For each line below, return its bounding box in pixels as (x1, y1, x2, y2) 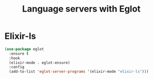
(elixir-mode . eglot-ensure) (9, 60, 70, 65)
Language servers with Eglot (22, 3, 141, 15)
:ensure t (9, 51, 29, 56)
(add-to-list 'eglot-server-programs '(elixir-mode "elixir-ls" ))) (9, 69, 149, 74)
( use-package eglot (4, 47, 44, 51)
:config (9, 64, 25, 70)
